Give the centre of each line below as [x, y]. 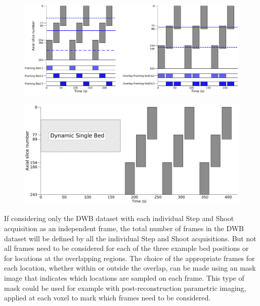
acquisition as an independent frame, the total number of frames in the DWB [124, 228]
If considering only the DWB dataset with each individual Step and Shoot [119, 218]
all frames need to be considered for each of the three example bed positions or [126, 248]
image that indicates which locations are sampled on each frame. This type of [124, 277]
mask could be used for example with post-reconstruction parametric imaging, [125, 288]
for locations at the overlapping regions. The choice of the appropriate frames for [129, 258]
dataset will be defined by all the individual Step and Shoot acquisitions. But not [130, 238]
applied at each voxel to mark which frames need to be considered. [107, 298]
